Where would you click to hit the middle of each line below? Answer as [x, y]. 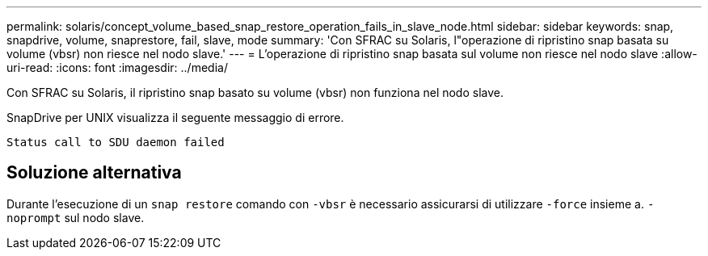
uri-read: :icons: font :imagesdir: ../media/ [117, 67]
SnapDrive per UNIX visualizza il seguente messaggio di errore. [175, 118]
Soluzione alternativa [94, 173]
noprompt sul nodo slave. [76, 217]
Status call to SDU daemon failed [116, 142]
